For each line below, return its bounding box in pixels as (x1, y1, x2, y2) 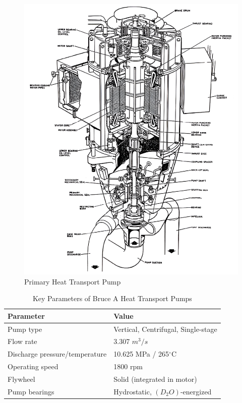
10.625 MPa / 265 (113, 349, 169, 359)
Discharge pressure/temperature (8, 349, 107, 359)
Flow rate (8, 336, 37, 347)
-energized (180, 386, 212, 396)
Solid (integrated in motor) (113, 374, 197, 384)
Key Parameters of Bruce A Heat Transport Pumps (32, 293, 192, 304)
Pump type (8, 323, 42, 334)
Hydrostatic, (113, 386, 152, 396)
